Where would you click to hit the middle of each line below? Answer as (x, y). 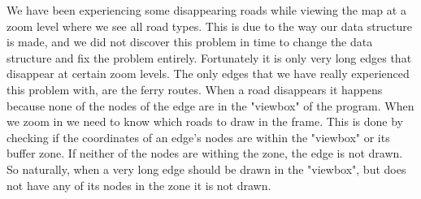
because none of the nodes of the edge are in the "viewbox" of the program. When (210, 105)
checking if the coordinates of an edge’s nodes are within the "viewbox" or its (198, 137)
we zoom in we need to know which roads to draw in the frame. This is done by (205, 121)
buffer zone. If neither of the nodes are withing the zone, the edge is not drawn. (205, 153)
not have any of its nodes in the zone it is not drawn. (139, 185)
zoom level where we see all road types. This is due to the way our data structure (210, 26)
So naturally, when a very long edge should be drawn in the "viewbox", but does (206, 169)
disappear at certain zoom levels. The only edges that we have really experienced (208, 74)
